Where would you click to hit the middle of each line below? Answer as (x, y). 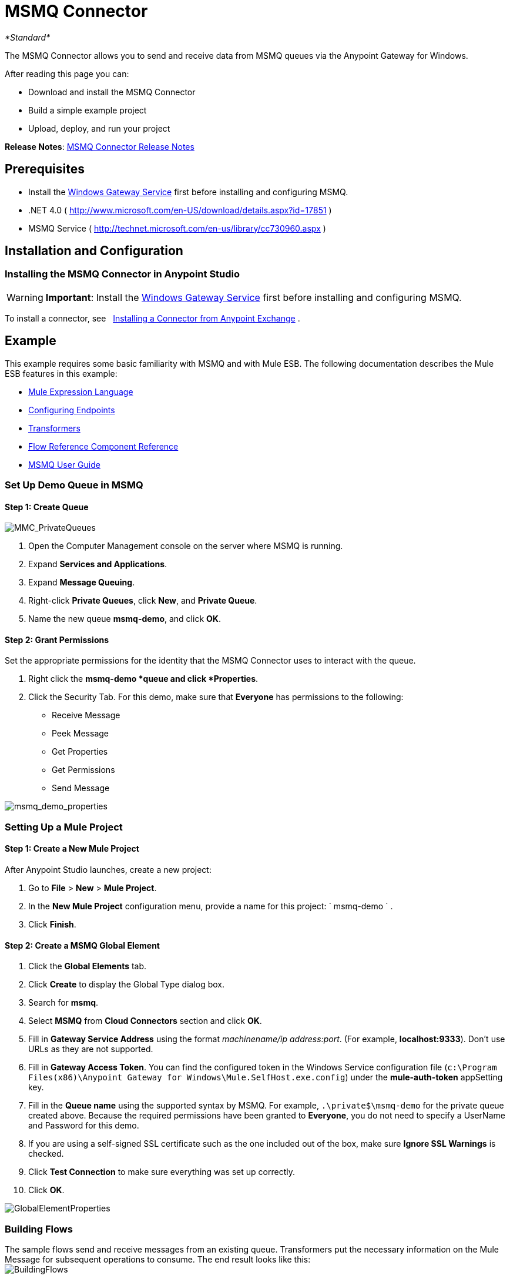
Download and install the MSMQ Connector (112, 92)
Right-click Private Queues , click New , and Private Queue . (143, 601)
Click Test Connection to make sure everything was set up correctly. (162, 1172)
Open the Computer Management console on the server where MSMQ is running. (186, 546)
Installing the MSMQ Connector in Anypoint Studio (123, 274)
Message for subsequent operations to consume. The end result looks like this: (158, 1260)
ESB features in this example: (61, 373)
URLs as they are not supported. (91, 1049)
